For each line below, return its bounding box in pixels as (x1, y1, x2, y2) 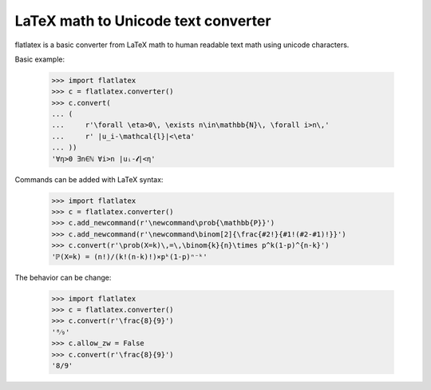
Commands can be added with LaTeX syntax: (14, 174, 164, 184)
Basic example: (14, 54, 65, 64)
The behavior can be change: (14, 273, 112, 282)
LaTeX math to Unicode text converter (14, 12, 271, 30)
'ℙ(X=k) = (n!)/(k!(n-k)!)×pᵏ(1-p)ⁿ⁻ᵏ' (51, 252, 208, 261)
